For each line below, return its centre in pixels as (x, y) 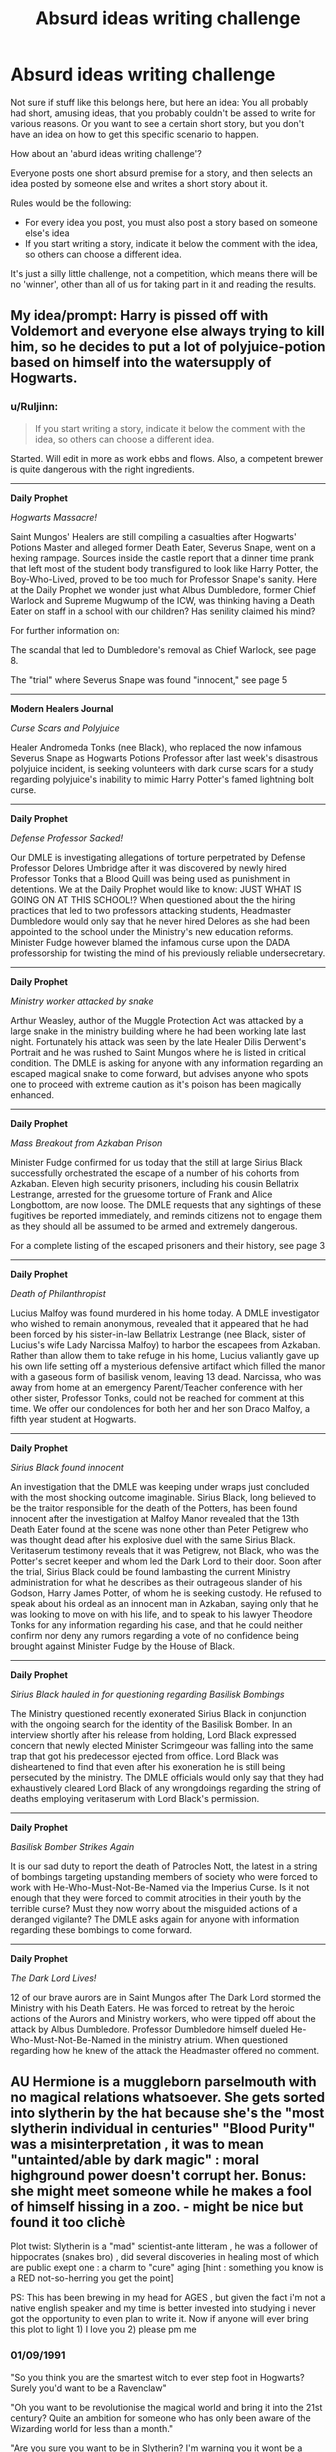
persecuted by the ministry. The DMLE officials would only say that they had (167, 1777)
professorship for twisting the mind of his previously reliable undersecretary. (168, 953)
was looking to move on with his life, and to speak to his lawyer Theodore (161, 1614)
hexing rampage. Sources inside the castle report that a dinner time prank (162, 558)
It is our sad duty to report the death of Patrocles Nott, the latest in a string (164, 1866)
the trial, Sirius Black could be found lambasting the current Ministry (150, 1571)
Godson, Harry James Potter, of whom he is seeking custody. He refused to (166, 1593)
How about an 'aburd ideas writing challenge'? (106, 153)
